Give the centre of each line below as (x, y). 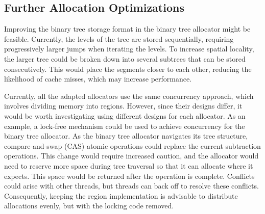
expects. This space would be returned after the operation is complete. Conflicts (129, 176)
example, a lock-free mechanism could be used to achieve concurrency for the (125, 126)
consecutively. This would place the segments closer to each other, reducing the (128, 69)
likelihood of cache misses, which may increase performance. (98, 79)
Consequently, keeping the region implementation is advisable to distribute (121, 195)
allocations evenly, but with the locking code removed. (89, 206)
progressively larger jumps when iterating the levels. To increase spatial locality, (129, 49)
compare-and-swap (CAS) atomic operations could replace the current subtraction (132, 145)
